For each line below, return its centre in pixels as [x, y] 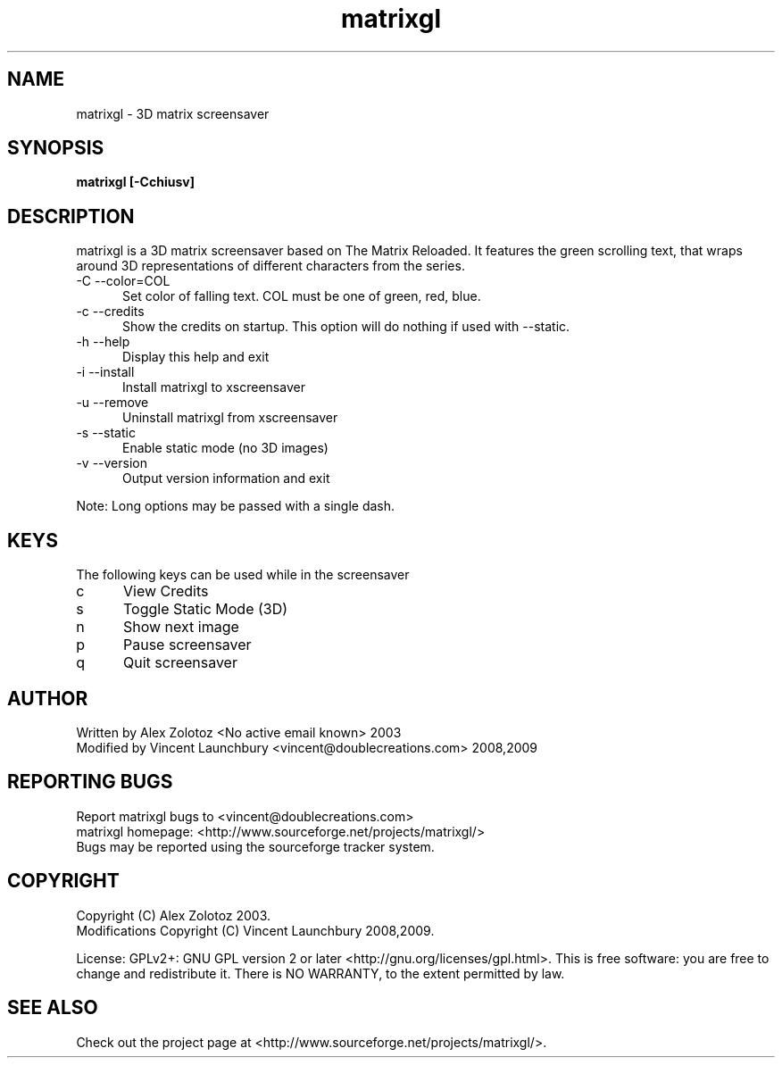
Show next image [181, 627]
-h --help [103, 342]
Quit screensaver [180, 663]
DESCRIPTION [71, 216]
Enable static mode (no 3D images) [225, 448]
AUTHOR [48, 698]
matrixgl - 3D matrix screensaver [173, 113]
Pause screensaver [187, 645]
